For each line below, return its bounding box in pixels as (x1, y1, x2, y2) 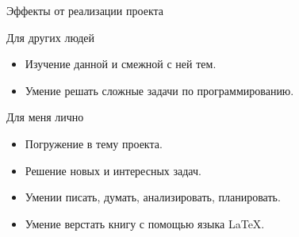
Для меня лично (6, 109, 84, 125)
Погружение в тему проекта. (25, 135, 163, 151)
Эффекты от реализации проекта (6, 2, 163, 18)
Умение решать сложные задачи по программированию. (25, 82, 294, 98)
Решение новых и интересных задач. (25, 162, 201, 178)
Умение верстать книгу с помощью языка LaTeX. (25, 215, 265, 231)
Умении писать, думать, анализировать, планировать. (25, 189, 281, 205)
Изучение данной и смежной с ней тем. (25, 55, 217, 72)
